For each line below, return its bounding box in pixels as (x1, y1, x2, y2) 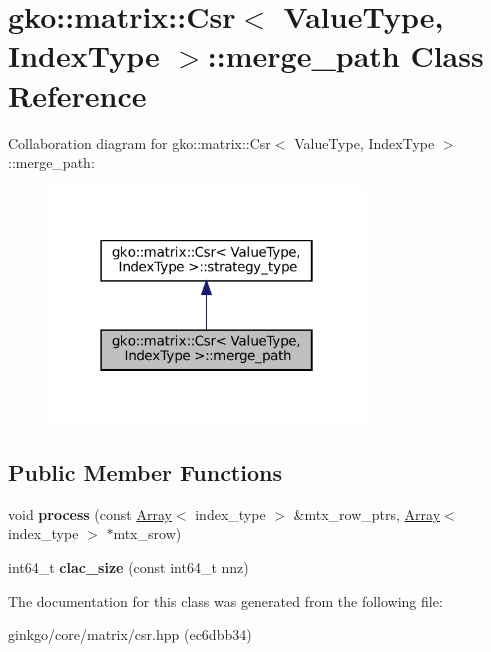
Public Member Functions (8, 457, 282, 488)
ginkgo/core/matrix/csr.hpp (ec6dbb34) (8, 624, 252, 645)
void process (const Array (8, 503, 172, 524)
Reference (8, 74, 147, 115)
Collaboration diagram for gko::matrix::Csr (8, 132, 271, 153)
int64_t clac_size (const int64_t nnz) (8, 557, 249, 578)
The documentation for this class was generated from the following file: (8, 590, 443, 611)
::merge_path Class (207, 35, 484, 76)
